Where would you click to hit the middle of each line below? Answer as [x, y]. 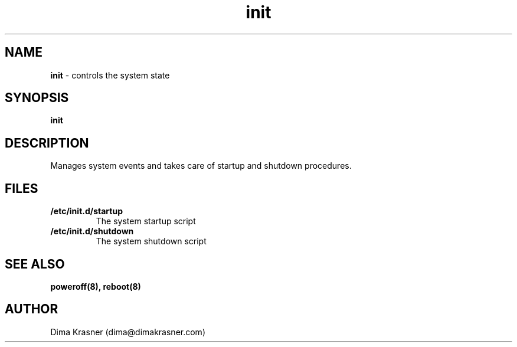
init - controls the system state [110, 75]
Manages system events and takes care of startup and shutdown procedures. [201, 166]
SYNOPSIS [37, 98]
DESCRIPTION [47, 143]
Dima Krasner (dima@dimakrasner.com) [128, 332]
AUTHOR [32, 309]
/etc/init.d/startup [86, 211]
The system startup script [146, 221]
